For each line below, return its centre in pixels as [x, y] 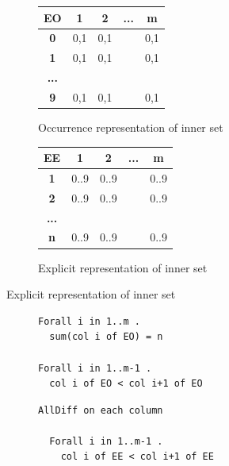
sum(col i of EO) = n [106, 337]
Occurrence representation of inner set [131, 127]
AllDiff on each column [101, 410]
